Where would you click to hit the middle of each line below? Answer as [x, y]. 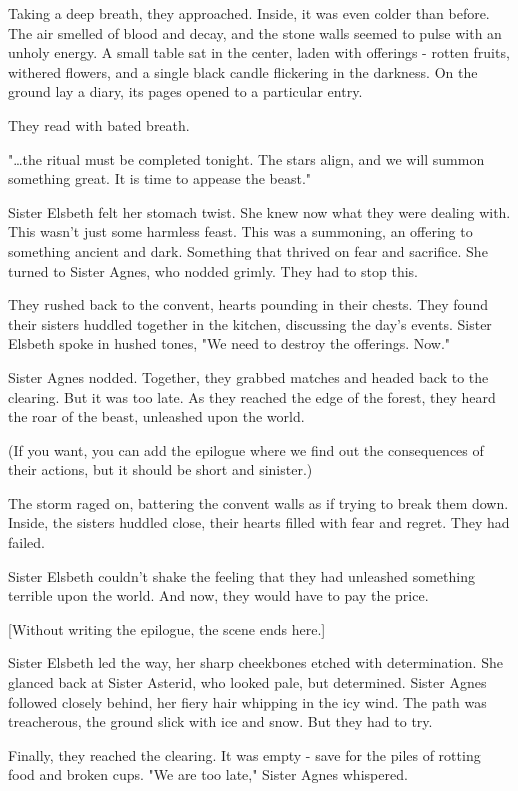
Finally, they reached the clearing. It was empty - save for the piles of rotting [244, 754]
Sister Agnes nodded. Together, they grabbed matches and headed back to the [248, 376]
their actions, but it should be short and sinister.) [160, 469]
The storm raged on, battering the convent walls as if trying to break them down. [258, 502]
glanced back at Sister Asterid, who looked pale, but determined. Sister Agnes [247, 682]
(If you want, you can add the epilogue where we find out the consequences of [246, 449]
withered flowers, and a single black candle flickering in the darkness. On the [243, 71]
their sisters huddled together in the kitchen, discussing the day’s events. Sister [250, 323]
